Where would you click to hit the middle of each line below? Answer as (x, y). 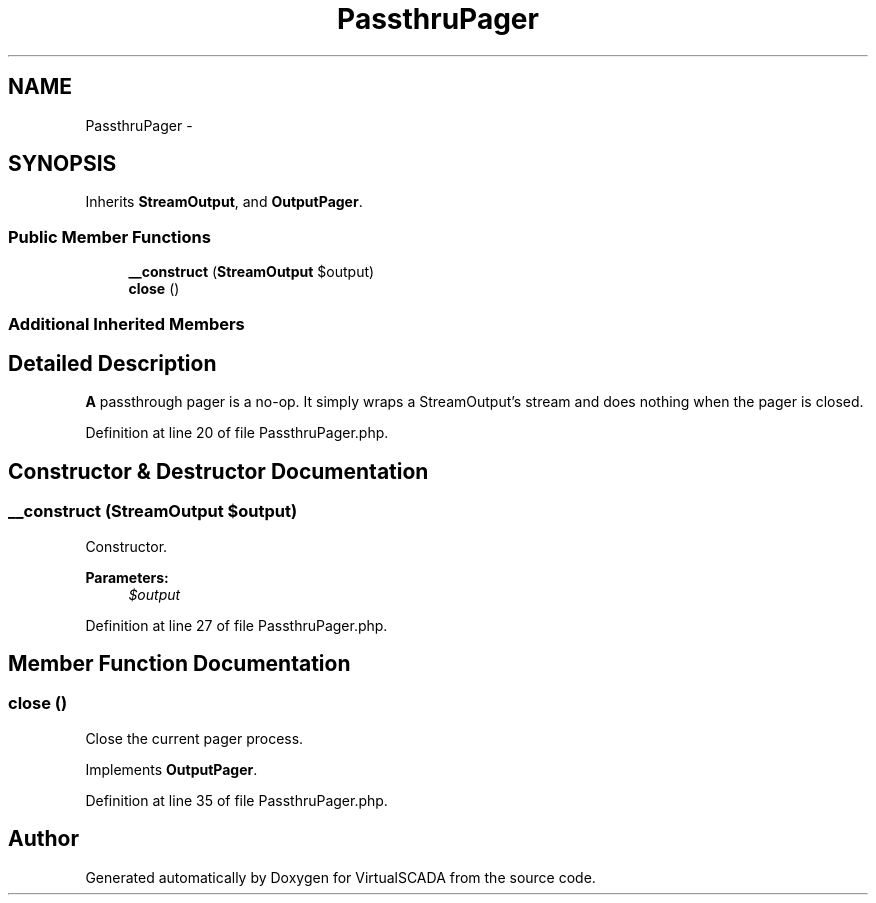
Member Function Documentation (179, 664)
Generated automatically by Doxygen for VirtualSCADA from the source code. (340, 877)
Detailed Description (112, 363)
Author (43, 839)
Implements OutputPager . (171, 769)
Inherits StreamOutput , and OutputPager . (224, 202)
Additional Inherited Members (126, 323)
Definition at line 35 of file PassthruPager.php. (236, 800)
